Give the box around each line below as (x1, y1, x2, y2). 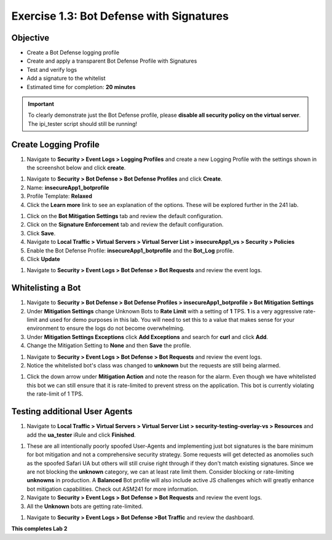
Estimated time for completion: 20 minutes (26, 83, 136, 90)
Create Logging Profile (11, 139, 100, 150)
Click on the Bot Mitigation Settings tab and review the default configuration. (26, 213, 223, 220)
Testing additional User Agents (11, 406, 133, 417)
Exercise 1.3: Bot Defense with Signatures (11, 9, 229, 23)
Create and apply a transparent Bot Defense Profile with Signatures (26, 57, 197, 65)
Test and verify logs (26, 66, 77, 73)
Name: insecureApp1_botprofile (26, 184, 109, 191)
